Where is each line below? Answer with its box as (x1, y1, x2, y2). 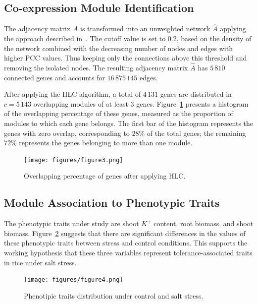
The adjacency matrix (4, 23, 71, 34)
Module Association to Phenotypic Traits (4, 195, 220, 210)
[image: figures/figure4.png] (24, 276, 123, 284)
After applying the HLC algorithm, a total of (4, 89, 141, 99)
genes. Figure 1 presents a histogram (136, 98, 249, 109)
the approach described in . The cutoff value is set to (4, 33, 166, 44)
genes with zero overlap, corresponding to (4, 127, 130, 138)
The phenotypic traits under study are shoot (4, 218, 139, 229)
